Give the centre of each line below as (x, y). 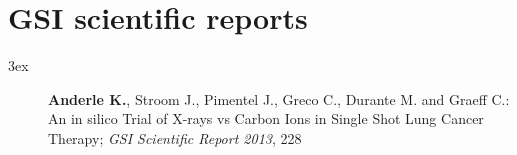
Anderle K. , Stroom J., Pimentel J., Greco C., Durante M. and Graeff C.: (279, 98)
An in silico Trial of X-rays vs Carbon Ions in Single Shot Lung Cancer (266, 118)
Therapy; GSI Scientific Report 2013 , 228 (175, 137)
